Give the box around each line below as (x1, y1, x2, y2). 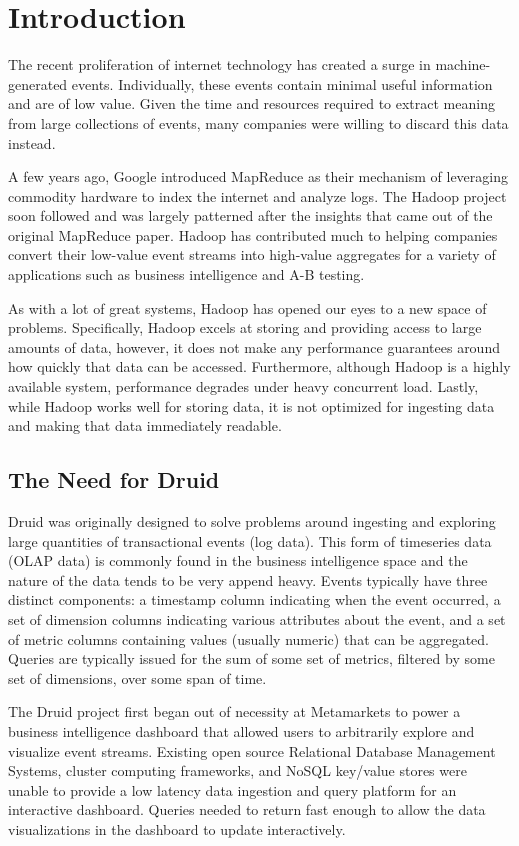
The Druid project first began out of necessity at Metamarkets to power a (8, 701, 461, 722)
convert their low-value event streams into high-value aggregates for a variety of (8, 244, 496, 265)
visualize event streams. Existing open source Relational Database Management (8, 740, 496, 761)
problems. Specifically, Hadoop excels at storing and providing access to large (8, 317, 482, 338)
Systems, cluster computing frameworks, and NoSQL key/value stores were (8, 760, 467, 781)
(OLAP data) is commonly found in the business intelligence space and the (8, 550, 468, 571)
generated (8, 73, 68, 94)
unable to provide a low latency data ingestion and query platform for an (8, 779, 457, 800)
